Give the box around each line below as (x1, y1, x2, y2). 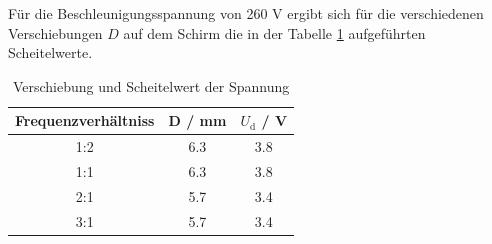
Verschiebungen (8, 22, 103, 43)
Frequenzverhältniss (15, 110, 155, 131)
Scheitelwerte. (8, 42, 93, 63)
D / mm (168, 110, 227, 131)
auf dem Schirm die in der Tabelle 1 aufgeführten (123, 22, 426, 43)
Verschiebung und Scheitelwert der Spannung (12, 75, 290, 96)
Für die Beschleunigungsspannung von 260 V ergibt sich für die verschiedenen (8, 3, 484, 23)
